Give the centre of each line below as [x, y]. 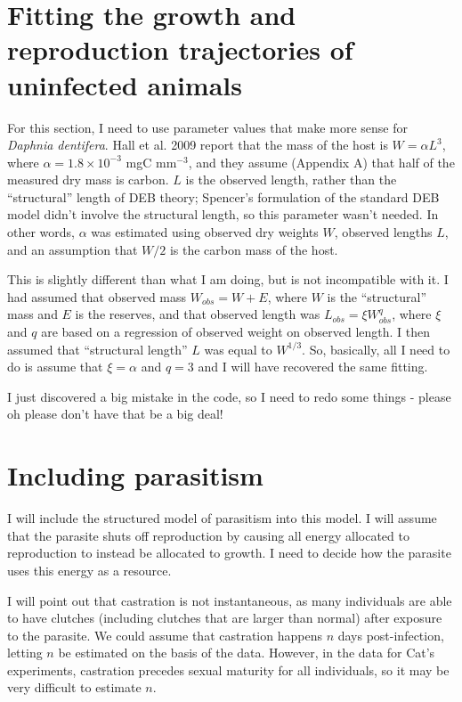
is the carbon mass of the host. [254, 249]
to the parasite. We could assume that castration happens [165, 635]
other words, [41, 232]
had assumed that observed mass [97, 296]
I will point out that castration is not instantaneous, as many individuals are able [230, 600]
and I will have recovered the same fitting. [313, 367]
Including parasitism [135, 475]
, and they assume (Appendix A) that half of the [321, 162]
